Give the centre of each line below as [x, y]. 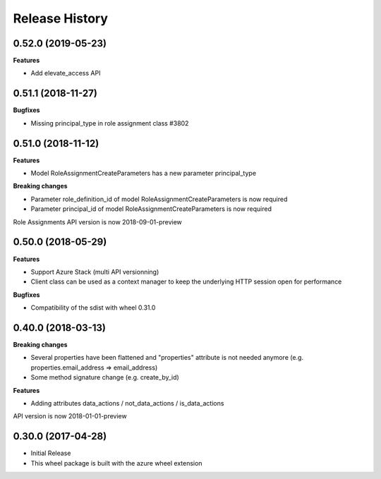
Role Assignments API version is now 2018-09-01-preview [98, 222]
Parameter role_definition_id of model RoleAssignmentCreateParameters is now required [159, 199]
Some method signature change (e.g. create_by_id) [105, 377]
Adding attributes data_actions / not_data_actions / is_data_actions [127, 403]
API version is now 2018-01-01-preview [70, 416]
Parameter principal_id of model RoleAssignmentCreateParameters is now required [151, 209]
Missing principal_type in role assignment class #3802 [110, 123]
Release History [61, 18]
